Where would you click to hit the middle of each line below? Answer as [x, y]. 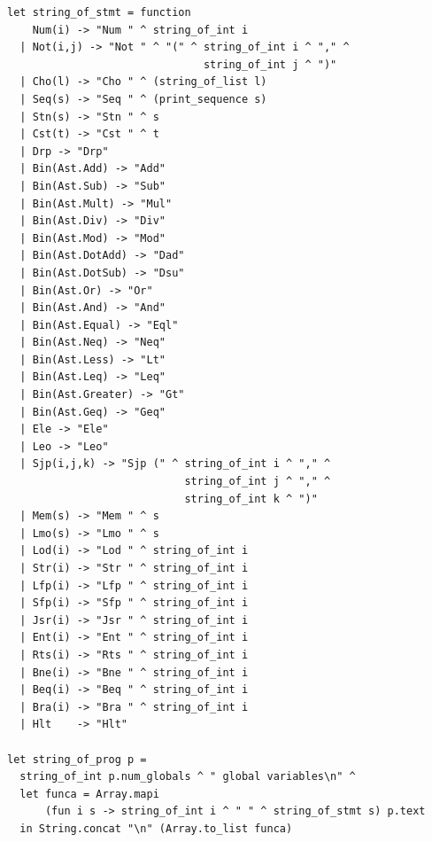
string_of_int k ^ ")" [251, 499]
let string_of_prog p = [77, 759]
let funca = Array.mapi [89, 794]
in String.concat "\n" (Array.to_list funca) [156, 828]
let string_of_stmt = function [99, 12]
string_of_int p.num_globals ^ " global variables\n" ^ [188, 777]
